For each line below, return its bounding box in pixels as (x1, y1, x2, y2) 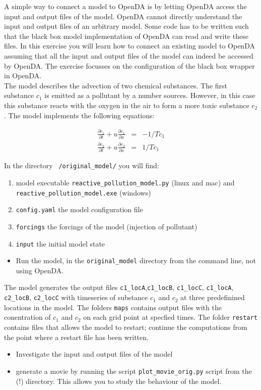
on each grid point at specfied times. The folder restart (83, 312, 257, 322)
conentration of (4, 312, 51, 322)
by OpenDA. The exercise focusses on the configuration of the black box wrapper (4, 60, 255, 71)
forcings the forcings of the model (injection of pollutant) (16, 221, 198, 231)
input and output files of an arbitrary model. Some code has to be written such (4, 21, 249, 31)
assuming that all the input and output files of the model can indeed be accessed (4, 50, 253, 61)
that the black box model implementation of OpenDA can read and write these (4, 30, 248, 41)
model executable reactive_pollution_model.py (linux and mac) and (16, 177, 235, 187)
